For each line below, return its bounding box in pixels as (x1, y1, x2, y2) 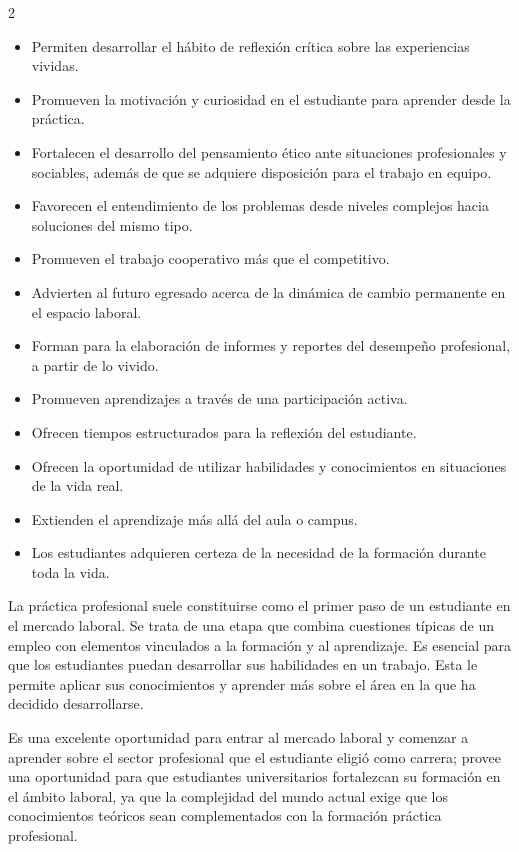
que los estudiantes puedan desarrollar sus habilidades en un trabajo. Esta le (8, 654, 478, 675)
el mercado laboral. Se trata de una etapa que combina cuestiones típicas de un (8, 615, 495, 636)
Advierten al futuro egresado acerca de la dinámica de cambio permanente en (31, 281, 506, 302)
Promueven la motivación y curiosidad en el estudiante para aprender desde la (31, 88, 511, 109)
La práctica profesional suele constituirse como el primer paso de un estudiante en (8, 595, 511, 616)
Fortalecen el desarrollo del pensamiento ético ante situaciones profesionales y (31, 141, 507, 162)
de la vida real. (31, 475, 124, 496)
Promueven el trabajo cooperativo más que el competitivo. (31, 248, 390, 269)
